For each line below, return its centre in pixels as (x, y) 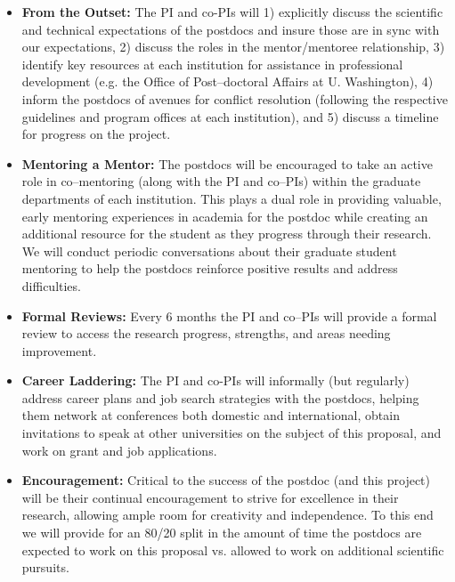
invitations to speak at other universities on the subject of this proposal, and (232, 433)
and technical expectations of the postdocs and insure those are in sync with (231, 29)
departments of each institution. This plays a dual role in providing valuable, (232, 198)
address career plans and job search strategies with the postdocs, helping (220, 397)
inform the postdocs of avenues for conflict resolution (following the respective (235, 98)
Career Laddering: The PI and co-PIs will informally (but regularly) (215, 380)
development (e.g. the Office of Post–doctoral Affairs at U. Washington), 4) (227, 81)
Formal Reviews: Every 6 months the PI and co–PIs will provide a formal (229, 315)
